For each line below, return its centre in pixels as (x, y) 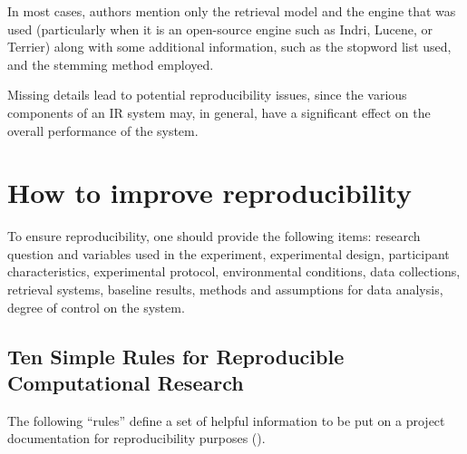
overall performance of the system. (103, 130)
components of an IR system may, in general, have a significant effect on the (219, 112)
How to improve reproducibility (209, 193)
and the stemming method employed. (111, 64)
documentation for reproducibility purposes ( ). (136, 438)
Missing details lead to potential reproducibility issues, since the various (207, 95)
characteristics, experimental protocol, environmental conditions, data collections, (234, 271)
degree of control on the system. (96, 307)
